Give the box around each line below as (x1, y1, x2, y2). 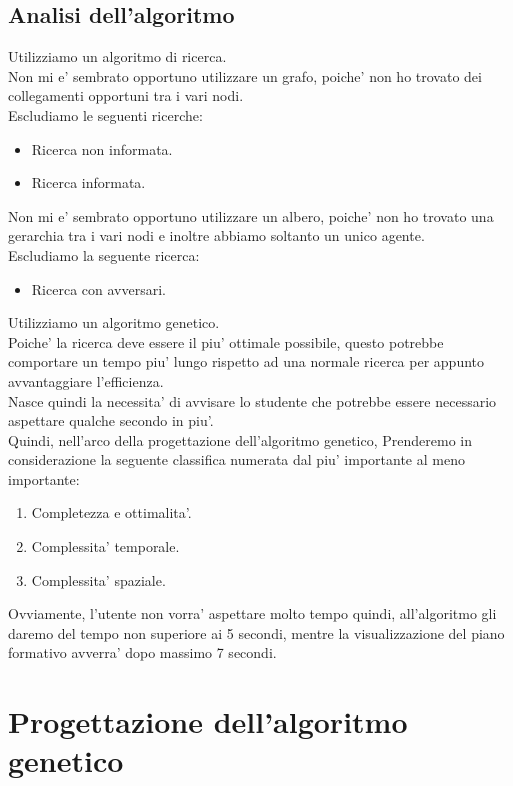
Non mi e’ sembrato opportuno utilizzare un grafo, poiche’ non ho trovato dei (8, 65, 482, 86)
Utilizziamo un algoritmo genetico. (8, 312, 220, 333)
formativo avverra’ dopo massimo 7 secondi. (8, 642, 277, 663)
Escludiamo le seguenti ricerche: (8, 104, 203, 125)
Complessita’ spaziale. (31, 569, 166, 590)
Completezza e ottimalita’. (31, 502, 192, 523)
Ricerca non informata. (31, 138, 173, 159)
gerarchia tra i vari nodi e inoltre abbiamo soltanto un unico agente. (8, 225, 425, 246)
